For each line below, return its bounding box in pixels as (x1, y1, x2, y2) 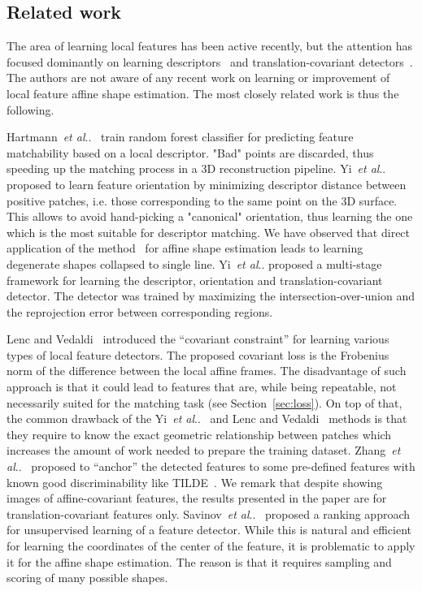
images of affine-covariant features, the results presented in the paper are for (7, 490, 387, 507)
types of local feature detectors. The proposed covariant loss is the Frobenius (7, 346, 389, 363)
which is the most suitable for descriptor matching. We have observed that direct (7, 223, 411, 240)
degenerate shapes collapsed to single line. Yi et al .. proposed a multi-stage (7, 255, 382, 272)
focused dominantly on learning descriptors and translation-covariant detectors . (7, 53, 413, 70)
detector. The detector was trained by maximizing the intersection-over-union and (7, 287, 415, 304)
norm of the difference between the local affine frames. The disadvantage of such (7, 362, 407, 379)
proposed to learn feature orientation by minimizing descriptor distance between (7, 175, 407, 192)
